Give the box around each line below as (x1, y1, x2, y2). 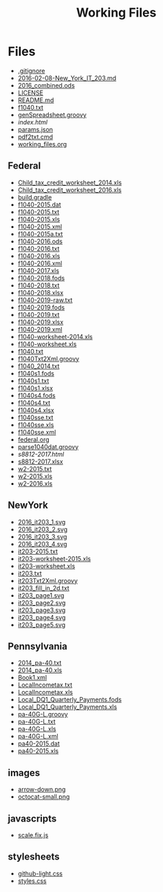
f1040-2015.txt (17, 207, 60, 216)
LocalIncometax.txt (17, 681, 73, 689)
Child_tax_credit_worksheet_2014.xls (17, 178, 122, 187)
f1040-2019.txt (17, 310, 60, 319)
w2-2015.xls (17, 472, 53, 480)
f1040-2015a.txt (17, 229, 63, 238)
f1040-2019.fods (17, 303, 65, 312)
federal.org (17, 435, 50, 444)
